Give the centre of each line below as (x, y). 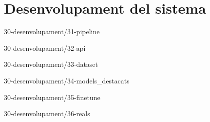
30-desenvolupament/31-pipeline (52, 31)
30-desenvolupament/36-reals (47, 113)
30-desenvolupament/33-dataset (51, 64)
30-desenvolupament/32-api (45, 48)
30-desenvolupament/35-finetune (52, 97)
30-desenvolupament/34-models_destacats (67, 80)
